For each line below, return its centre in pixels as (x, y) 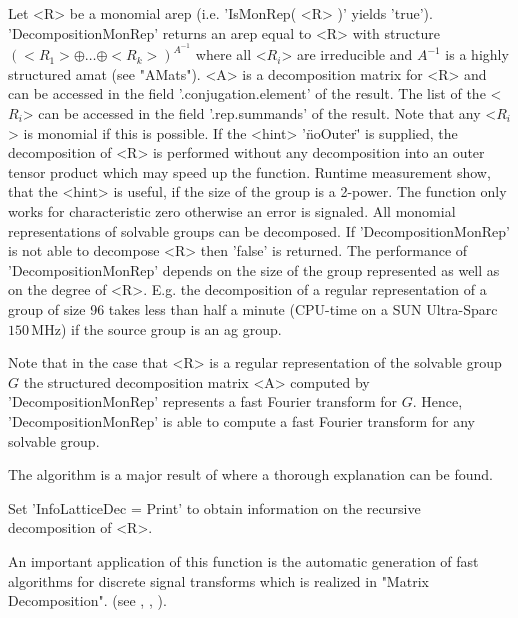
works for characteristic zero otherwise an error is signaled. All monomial (232, 211)
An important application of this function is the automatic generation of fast (243, 560)
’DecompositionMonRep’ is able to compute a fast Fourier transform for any (241, 420)
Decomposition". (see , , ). (87, 600)
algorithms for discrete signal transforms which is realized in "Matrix (218, 580)
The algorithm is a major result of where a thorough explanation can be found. (250, 474)
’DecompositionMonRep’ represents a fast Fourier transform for (202, 401)
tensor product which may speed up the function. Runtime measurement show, (249, 171)
